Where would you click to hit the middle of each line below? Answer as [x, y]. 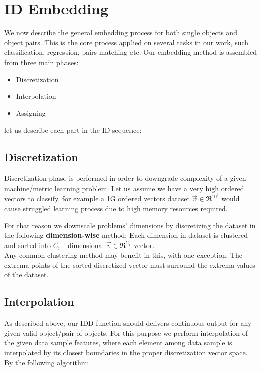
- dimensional [83, 245]
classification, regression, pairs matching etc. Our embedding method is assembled [131, 52]
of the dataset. [26, 274]
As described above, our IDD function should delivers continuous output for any [128, 323]
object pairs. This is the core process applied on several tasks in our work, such [126, 42]
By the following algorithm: [47, 362]
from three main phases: [41, 62]
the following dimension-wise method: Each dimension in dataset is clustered [126, 235]
